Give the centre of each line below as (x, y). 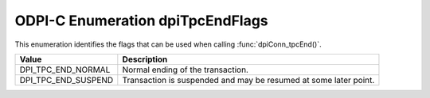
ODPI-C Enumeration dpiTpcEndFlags (141, 21)
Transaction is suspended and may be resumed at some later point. (248, 80)
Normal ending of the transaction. (185, 70)
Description (145, 59)
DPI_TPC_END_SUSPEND (66, 80)
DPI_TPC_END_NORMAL (65, 70)
